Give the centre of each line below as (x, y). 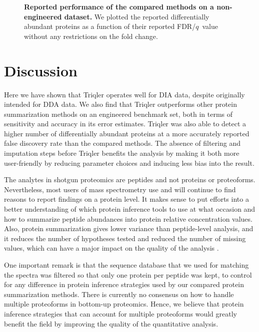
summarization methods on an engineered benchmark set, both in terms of (118, 114)
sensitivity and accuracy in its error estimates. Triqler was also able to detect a (125, 124)
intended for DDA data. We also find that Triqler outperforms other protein (120, 104)
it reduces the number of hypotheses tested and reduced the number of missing (125, 238)
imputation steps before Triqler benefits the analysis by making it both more (122, 153)
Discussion (41, 70)
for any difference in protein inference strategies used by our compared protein (124, 284)
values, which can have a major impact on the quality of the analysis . (111, 248)
